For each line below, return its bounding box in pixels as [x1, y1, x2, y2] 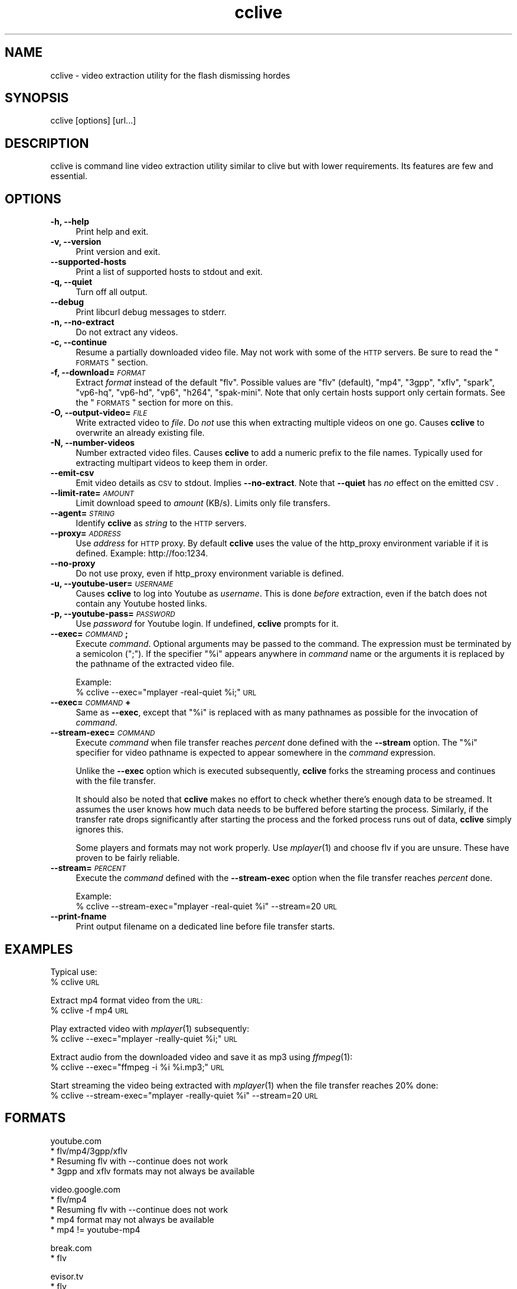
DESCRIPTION [5, 135, 89, 151]
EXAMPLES [5, 941, 73, 957]
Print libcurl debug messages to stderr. [76, 307, 227, 318]
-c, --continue [50, 337, 107, 348]
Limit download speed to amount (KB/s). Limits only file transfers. [76, 498, 331, 509]
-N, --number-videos [50, 438, 135, 448]
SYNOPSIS [5, 90, 69, 106]
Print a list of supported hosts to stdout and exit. [76, 267, 263, 277]
